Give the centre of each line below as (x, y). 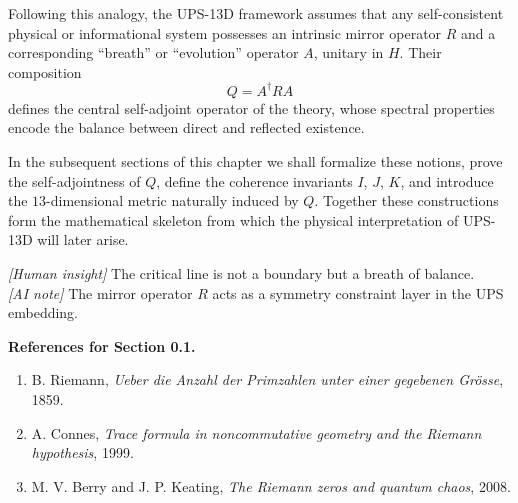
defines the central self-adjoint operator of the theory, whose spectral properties (251, 107)
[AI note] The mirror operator (100, 292)
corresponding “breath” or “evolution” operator (153, 52)
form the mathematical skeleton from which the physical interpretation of (233, 219)
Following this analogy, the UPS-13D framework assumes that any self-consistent (256, 13)
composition (45, 71)
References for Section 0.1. (102, 345)
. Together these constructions (406, 200)
